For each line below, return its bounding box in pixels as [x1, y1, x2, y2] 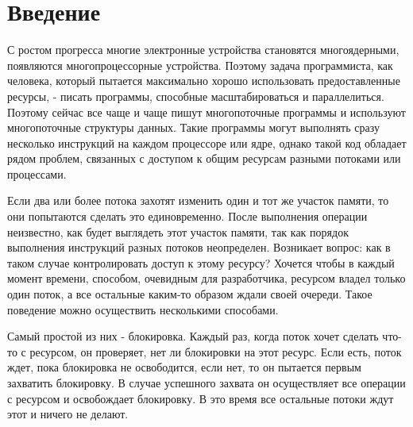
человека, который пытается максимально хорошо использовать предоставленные [7, 72, 400, 89]
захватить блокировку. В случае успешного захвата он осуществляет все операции [7, 375, 406, 390]
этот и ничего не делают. [7, 406, 129, 422]
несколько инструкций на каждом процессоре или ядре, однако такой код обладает [7, 134, 407, 151]
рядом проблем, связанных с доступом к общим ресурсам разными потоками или [7, 150, 401, 167]
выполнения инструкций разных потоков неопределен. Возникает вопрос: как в [7, 239, 391, 256]
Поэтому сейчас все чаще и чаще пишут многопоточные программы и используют [7, 103, 406, 120]
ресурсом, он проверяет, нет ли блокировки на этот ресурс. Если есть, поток [29, 343, 402, 360]
